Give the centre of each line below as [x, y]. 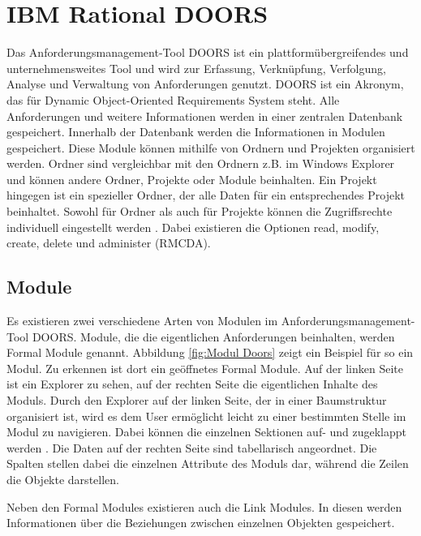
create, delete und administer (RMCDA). [109, 243]
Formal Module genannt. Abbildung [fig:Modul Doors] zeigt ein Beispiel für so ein [210, 352]
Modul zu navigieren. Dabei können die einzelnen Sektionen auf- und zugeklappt [207, 432]
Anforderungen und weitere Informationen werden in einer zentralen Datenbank [205, 116]
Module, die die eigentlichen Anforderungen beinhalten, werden [238, 336]
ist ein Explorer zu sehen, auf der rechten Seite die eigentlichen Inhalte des [192, 384]
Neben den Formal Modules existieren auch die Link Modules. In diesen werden [204, 506]
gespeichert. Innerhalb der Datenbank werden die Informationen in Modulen [196, 132]
